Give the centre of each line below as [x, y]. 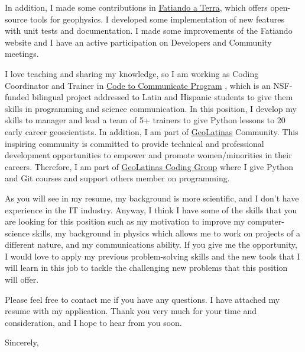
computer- [266, 221]
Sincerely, [22, 342]
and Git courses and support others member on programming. [117, 178]
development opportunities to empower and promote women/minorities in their [148, 155]
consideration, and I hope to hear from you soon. [93, 322]
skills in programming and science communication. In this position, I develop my [151, 108]
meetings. [22, 54]
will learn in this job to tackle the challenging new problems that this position [146, 268]
